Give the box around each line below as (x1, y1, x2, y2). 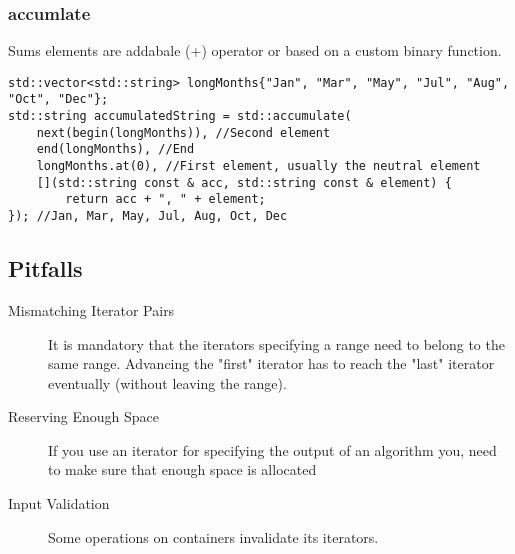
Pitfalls (8, 253, 83, 284)
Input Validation (8, 493, 110, 514)
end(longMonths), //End (36, 142, 195, 157)
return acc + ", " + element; (65, 192, 266, 207)
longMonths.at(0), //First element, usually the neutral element (36, 159, 481, 174)
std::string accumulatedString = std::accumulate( (8, 109, 352, 124)
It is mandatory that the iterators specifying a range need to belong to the (48, 333, 505, 354)
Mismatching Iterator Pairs (8, 299, 175, 320)
